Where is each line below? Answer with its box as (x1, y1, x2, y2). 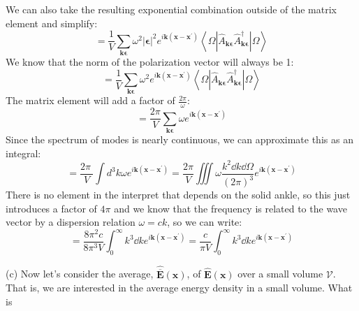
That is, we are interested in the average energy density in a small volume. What (6, 280, 353, 295)
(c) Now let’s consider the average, (6, 266, 154, 281)
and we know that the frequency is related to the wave (114, 201, 347, 215)
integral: (6, 145, 41, 160)
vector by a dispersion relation (6, 215, 135, 229)
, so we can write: (167, 215, 242, 229)
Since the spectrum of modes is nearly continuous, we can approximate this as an (6, 132, 353, 146)
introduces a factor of (6, 201, 97, 215)
